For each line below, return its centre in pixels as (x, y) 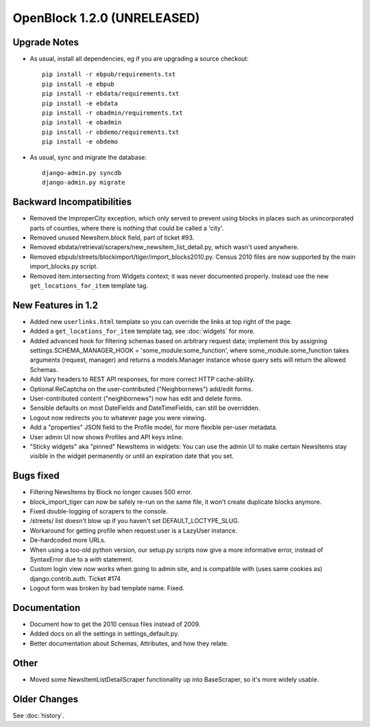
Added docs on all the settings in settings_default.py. (104, 634)
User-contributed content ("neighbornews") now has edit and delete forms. (136, 399)
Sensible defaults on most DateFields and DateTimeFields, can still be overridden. (145, 408)
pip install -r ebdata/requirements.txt (111, 94)
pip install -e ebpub (78, 84)
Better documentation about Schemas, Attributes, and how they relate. (129, 643)
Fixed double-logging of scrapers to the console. (99, 511)
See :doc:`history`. (39, 715)
